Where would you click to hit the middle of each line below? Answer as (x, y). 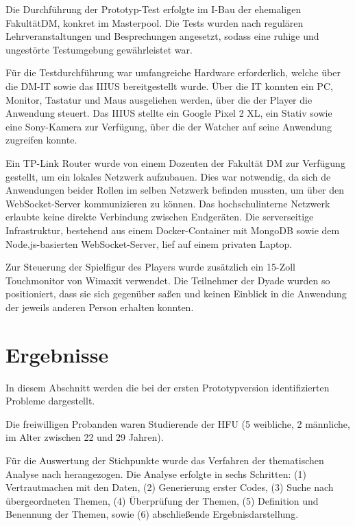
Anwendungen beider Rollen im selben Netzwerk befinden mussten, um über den (175, 190)
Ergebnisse (57, 354)
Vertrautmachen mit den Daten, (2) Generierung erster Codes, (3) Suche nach (170, 487)
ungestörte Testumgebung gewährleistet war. (99, 49)
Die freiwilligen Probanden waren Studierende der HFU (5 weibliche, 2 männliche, (178, 423)
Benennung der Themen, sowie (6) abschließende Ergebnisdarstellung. (152, 514)
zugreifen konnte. (41, 140)
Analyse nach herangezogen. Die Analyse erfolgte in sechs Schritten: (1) (156, 473)
